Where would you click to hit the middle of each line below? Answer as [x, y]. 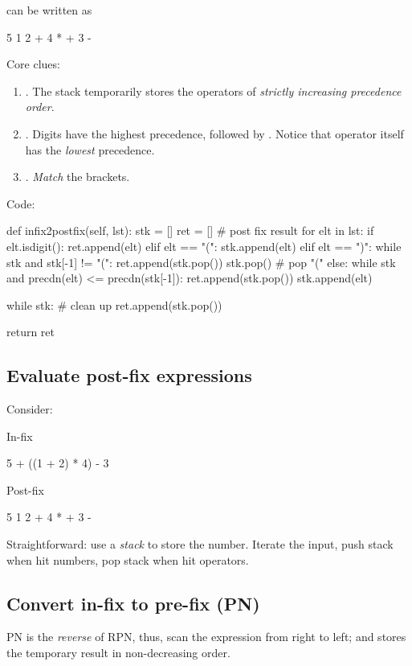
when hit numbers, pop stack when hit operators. [128, 559]
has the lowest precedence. [90, 149]
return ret [31, 332]
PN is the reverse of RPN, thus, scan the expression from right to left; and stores [206, 637]
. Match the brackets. [78, 177]
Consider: [30, 409]
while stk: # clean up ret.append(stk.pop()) [114, 304]
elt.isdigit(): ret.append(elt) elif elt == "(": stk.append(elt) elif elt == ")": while [204, 246]
